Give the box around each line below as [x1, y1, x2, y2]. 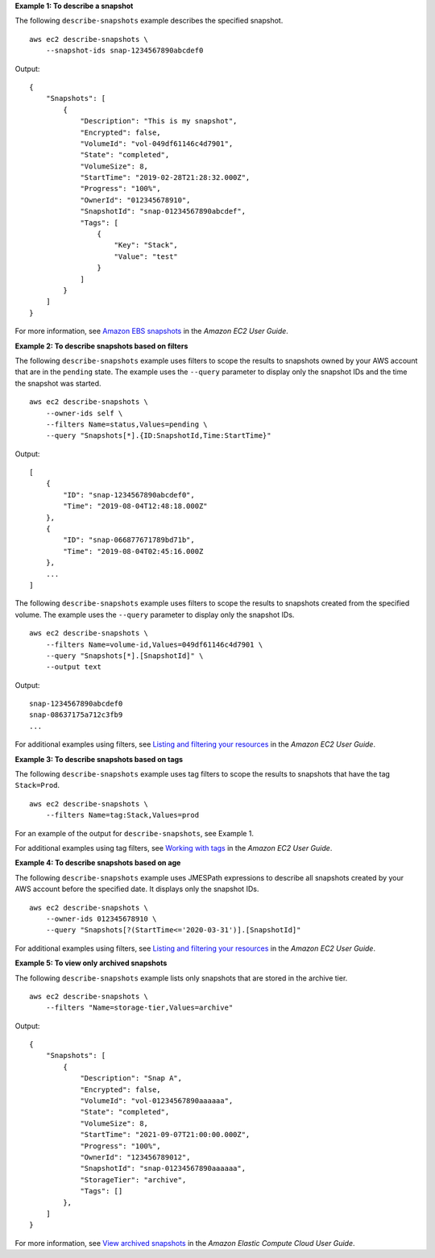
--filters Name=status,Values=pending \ [45, 419, 209, 429]
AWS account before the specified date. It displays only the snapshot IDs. [14, 884, 259, 894]
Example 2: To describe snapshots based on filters [14, 341, 188, 351]
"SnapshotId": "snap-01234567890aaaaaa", [80, 1164, 246, 1173]
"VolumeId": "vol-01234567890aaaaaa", [80, 1097, 234, 1106]
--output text [45, 662, 102, 672]
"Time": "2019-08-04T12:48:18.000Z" [63, 502, 209, 511]
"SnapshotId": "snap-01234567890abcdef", [80, 206, 246, 216]
